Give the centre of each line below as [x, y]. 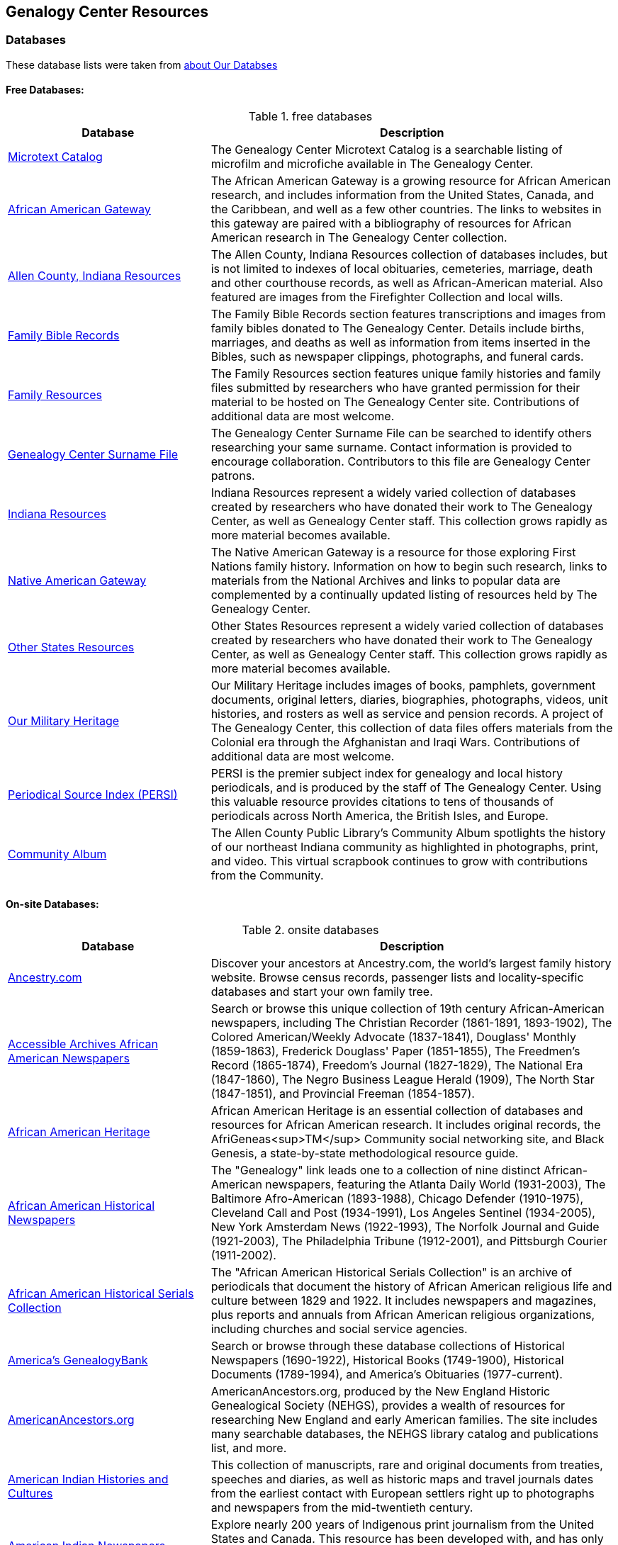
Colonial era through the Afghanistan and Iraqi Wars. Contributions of [395, 742]
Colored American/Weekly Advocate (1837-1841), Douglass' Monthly [393, 1037]
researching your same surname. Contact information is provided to [392, 448]
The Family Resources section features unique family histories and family [406, 374]
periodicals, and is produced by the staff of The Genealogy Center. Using [406, 788]
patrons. [233, 476]
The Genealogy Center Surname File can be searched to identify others [401, 433]
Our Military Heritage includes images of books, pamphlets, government [403, 686]
